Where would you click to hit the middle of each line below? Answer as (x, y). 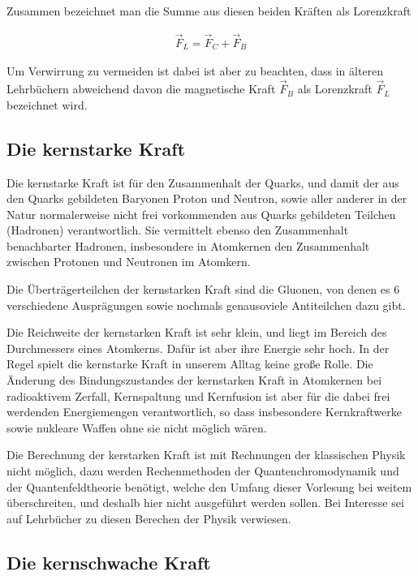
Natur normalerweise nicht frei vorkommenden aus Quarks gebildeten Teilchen (201, 214)
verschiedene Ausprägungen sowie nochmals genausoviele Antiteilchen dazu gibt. (206, 305)
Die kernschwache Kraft (109, 562)
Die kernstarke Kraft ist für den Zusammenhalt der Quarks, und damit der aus (203, 182)
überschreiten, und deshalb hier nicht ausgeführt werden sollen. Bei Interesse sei (205, 503)
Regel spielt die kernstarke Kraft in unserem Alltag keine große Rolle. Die (190, 364)
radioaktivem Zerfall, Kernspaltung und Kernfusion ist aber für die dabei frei (198, 395)
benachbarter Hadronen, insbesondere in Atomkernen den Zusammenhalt (188, 245)
